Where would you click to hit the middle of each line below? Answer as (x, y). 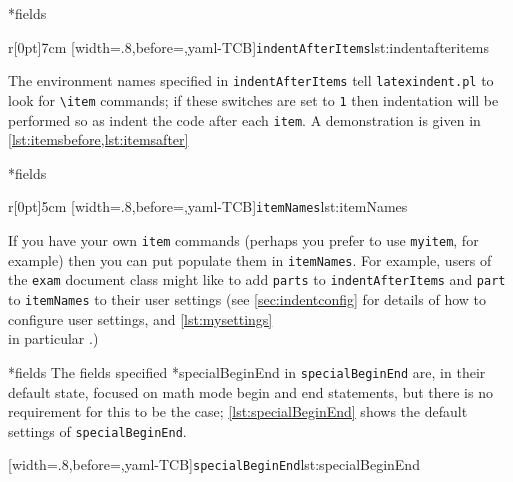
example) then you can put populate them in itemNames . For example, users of (250, 259)
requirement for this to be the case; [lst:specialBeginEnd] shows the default (238, 411)
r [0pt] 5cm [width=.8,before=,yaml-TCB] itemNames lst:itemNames (208, 206)
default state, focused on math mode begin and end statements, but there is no (250, 391)
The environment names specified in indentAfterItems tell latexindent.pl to (251, 80)
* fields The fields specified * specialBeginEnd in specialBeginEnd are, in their (247, 371)
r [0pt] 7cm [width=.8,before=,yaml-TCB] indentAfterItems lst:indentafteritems (249, 46)
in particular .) (53, 338)
